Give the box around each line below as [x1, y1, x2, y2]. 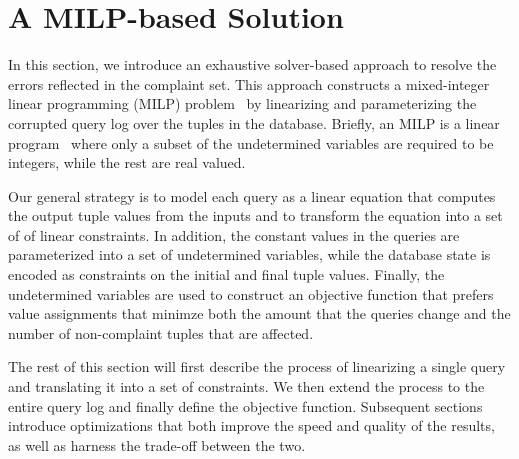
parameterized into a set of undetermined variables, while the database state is [8, 244, 491, 265]
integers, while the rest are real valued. [8, 152, 246, 173]
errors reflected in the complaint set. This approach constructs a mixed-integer [8, 73, 490, 94]
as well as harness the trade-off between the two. [8, 434, 306, 455]
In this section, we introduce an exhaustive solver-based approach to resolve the [8, 54, 497, 75]
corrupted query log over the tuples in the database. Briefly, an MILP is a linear [8, 112, 500, 133]
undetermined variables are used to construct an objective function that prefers [8, 283, 494, 304]
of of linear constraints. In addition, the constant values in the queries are [8, 224, 460, 245]
